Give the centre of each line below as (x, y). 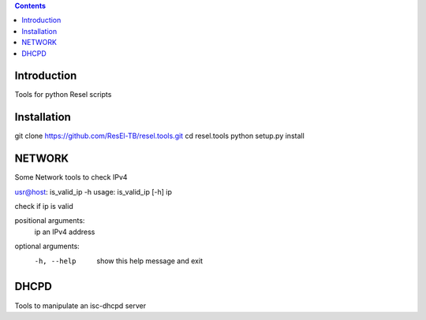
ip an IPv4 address (65, 232)
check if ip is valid (44, 207)
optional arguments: (47, 246)
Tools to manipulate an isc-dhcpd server (80, 305)
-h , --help (55, 261)
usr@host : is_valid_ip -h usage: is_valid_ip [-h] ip (93, 192)
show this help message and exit (149, 261)
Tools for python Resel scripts (63, 95)
